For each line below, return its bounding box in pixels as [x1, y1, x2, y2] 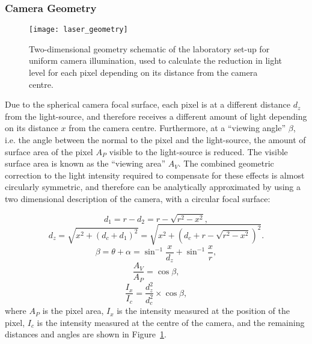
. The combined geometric [178, 157, 274, 170]
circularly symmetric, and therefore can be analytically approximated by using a [5, 180, 301, 193]
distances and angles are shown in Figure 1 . [5, 328, 167, 340]
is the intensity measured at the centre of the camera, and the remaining [37, 316, 305, 328]
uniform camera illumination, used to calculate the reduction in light [29, 54, 283, 67]
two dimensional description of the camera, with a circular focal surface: [5, 192, 271, 204]
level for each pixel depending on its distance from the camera [29, 66, 258, 79]
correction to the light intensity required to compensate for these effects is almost [5, 168, 305, 181]
